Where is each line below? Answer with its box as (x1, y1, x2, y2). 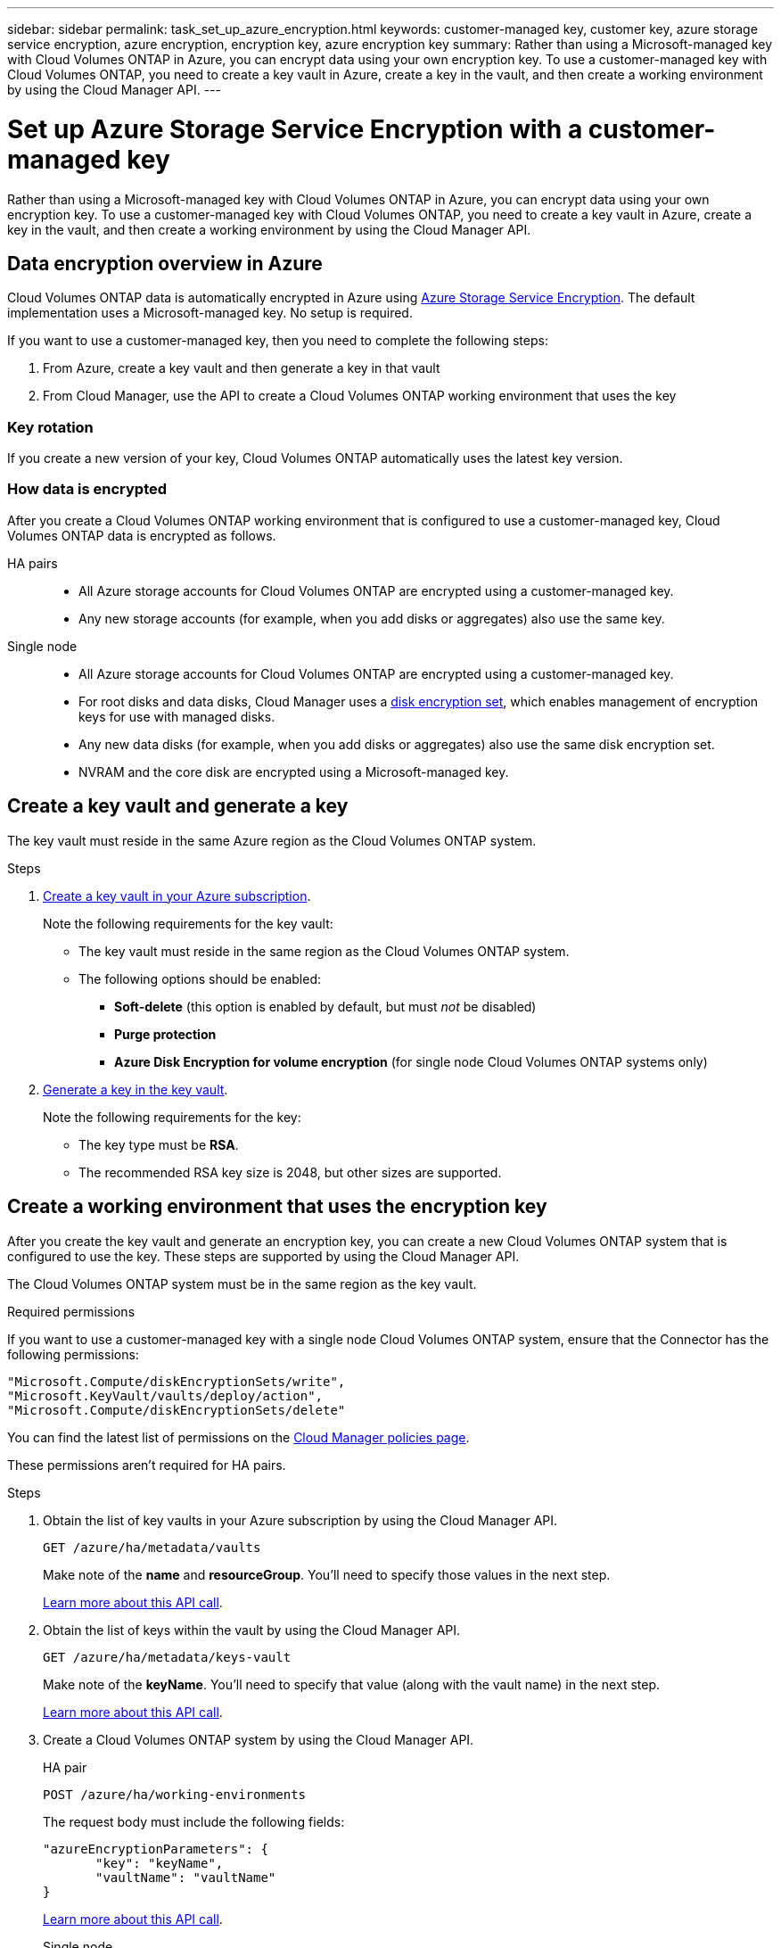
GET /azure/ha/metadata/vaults (43, 1539, 261, 1555)
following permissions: (7, 1346, 139, 1362)
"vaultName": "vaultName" (95, 1870, 276, 1885)
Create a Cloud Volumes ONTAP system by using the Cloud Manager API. (43, 1731, 474, 1747)
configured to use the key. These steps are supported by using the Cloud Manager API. (7, 1248, 520, 1264)
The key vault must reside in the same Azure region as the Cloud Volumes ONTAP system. (7, 832, 537, 848)
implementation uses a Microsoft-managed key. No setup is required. (7, 305, 413, 321)
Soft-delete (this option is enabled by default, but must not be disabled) (114, 998, 537, 1014)
